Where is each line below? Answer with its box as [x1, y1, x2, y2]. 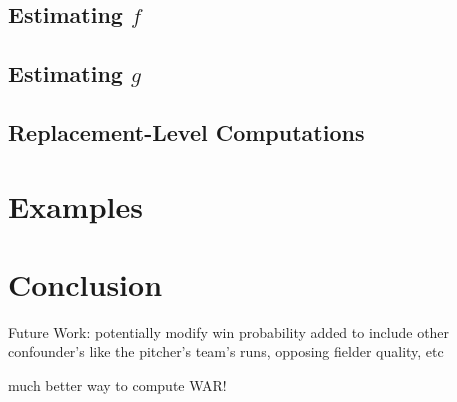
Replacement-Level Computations [8, 116, 365, 147]
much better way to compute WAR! [8, 375, 227, 396]
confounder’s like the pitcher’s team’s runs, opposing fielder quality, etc [8, 341, 444, 362]
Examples [8, 185, 143, 226]
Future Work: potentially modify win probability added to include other [8, 321, 450, 342]
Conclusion [8, 263, 163, 304]
